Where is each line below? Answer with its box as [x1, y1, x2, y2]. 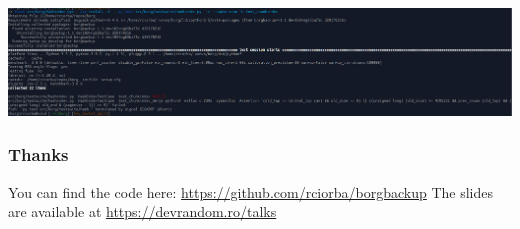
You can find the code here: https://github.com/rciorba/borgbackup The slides [8, 181, 494, 202]
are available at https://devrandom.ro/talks [8, 201, 277, 222]
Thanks [8, 142, 69, 167]
